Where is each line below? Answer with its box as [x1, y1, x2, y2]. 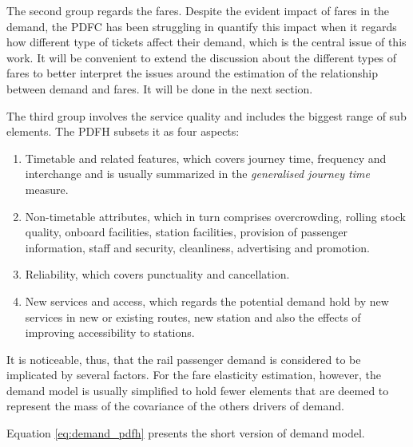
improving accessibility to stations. [25, 324, 195, 341]
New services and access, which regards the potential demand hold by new [25, 292, 389, 309]
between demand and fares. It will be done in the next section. [6, 80, 313, 97]
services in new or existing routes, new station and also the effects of [25, 308, 361, 325]
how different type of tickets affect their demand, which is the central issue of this [6, 34, 407, 50]
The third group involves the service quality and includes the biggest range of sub [6, 107, 407, 124]
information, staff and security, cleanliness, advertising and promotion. [25, 239, 370, 255]
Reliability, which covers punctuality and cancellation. [25, 266, 290, 283]
